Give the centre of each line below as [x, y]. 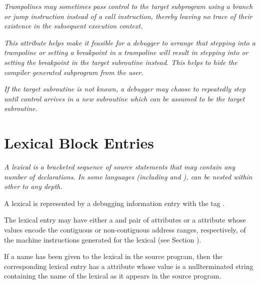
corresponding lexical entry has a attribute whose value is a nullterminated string [129, 266]
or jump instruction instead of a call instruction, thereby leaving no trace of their [128, 16]
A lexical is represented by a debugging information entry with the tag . [114, 203]
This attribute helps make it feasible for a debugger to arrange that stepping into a [130, 42]
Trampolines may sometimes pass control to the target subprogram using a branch [128, 6]
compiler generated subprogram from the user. [74, 72]
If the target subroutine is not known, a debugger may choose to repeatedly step [125, 89]
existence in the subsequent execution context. [73, 26]
